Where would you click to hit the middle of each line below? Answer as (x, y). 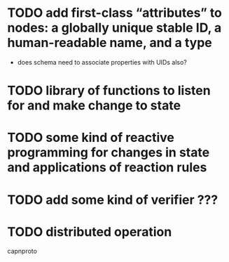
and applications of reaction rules (107, 168)
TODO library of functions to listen (109, 91)
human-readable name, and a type (110, 43)
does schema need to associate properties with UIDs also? (102, 62)
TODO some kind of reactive (91, 138)
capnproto (22, 251)
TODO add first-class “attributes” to (115, 13)
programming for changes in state (109, 153)
